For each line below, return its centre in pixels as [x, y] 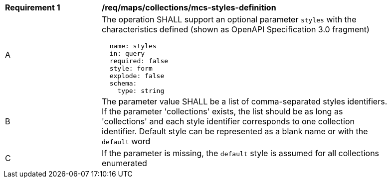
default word [126, 141]
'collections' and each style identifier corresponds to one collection [228, 121]
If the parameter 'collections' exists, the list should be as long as [222, 111]
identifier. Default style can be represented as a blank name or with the [235, 131]
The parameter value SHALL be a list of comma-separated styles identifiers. [245, 101]
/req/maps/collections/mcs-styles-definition [189, 7]
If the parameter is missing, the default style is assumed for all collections [241, 153]
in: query [127, 53]
